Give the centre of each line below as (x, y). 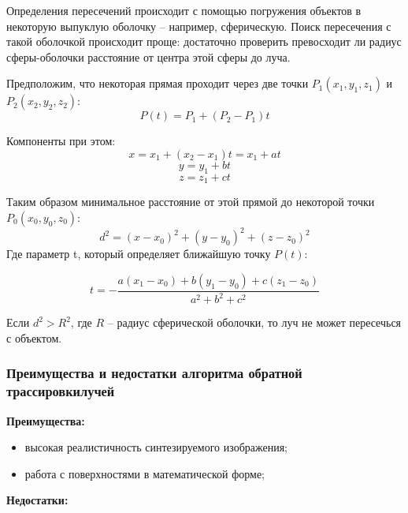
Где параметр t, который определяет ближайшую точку (139, 254)
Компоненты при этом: (61, 141)
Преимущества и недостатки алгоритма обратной (154, 373)
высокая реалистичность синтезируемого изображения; (156, 447)
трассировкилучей (61, 391)
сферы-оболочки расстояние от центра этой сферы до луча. (148, 56)
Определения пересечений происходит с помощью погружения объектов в (184, 10)
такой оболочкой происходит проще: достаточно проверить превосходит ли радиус (204, 41)
